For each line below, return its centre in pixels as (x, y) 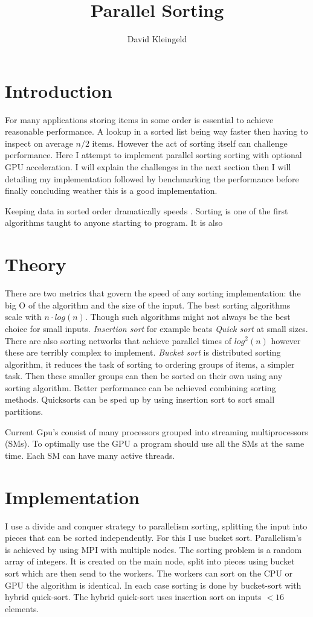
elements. (22, 608)
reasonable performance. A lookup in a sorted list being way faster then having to (156, 131)
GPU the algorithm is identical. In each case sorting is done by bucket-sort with (153, 585)
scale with (23, 317)
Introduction (59, 90)
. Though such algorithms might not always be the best (188, 317)
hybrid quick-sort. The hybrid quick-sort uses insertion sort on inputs (133, 597)
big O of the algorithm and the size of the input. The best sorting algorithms (148, 305)
